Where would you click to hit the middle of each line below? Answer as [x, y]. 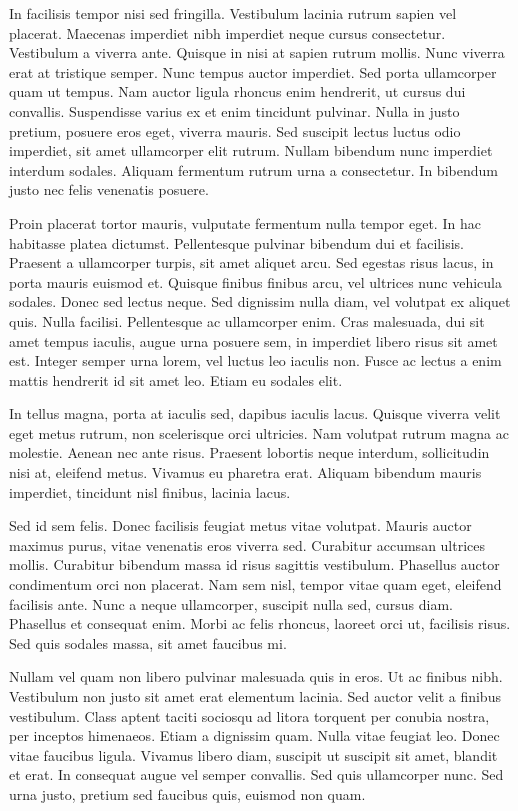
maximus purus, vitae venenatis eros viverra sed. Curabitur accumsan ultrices [247, 544]
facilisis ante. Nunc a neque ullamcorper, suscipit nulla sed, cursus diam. [231, 603]
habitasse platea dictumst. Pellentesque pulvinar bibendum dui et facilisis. [236, 242]
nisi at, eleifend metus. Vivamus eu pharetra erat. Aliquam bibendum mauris [245, 472]
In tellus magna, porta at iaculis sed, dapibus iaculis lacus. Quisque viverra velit [255, 413]
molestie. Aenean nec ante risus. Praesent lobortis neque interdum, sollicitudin [249, 452]
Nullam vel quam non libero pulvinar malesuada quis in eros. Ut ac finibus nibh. [256, 676]
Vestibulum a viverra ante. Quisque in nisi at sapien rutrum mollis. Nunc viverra [257, 52]
